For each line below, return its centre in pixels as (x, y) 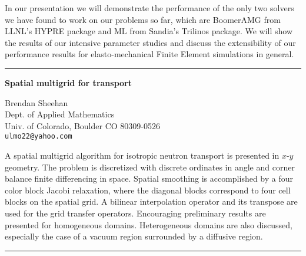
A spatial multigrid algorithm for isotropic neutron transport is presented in (142, 155)
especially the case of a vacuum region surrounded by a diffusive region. (134, 236)
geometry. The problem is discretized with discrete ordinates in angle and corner (150, 167)
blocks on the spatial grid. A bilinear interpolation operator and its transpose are (151, 201)
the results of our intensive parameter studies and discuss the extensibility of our (150, 42)
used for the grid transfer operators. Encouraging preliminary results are (135, 213)
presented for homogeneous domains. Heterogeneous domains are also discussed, (149, 224)
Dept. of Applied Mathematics (60, 114)
